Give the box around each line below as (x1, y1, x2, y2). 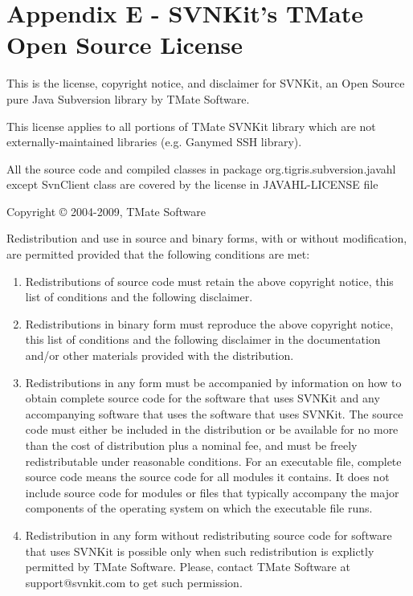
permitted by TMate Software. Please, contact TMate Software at (25, 558, 350, 575)
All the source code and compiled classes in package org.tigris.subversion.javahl (6, 160, 396, 177)
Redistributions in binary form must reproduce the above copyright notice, (25, 315, 394, 332)
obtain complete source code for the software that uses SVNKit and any (25, 390, 380, 406)
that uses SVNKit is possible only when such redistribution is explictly (25, 542, 374, 559)
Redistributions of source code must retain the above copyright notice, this (25, 272, 394, 289)
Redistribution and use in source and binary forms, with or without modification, (6, 230, 407, 247)
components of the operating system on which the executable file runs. (25, 500, 373, 516)
